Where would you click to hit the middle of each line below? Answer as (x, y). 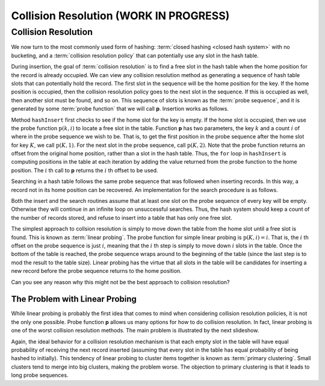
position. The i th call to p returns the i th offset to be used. (85, 170)
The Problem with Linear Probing (74, 299)
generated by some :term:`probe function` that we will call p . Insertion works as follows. (120, 109)
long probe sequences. (40, 375)
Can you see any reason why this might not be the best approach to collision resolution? (120, 282)
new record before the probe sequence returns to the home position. (96, 271)
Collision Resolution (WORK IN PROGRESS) (120, 16)
